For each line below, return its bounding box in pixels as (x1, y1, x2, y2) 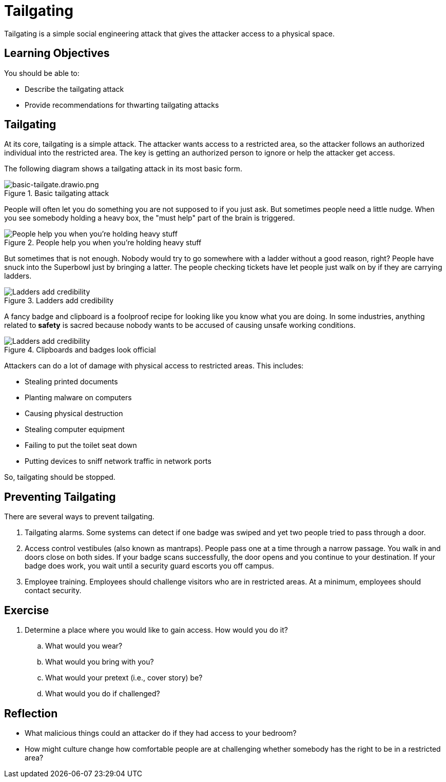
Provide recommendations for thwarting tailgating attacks (25, 100, 219, 109)
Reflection (4, 707, 58, 720)
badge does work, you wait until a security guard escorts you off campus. (25, 561, 274, 571)
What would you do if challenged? (45, 689, 160, 698)
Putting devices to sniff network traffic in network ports (25, 457, 211, 466)
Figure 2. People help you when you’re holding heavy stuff (4, 238, 202, 247)
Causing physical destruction (25, 409, 123, 418)
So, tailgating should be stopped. (4, 473, 115, 482)
